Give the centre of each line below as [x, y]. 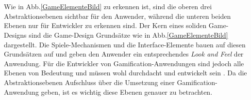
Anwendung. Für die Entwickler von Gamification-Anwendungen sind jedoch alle [124, 63]
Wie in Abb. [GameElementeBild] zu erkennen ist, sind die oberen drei [108, 7]
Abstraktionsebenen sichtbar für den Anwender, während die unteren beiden [117, 16]
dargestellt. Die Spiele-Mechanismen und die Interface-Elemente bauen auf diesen [125, 44]
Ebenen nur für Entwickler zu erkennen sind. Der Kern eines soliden [105, 25]
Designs [15, 35]
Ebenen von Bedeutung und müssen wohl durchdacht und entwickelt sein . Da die [125, 73]
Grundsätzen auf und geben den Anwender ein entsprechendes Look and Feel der [124, 54]
